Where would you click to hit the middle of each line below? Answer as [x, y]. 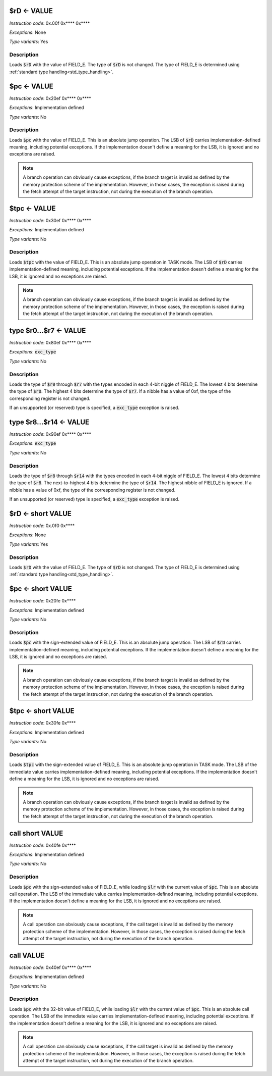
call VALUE [27, 955]
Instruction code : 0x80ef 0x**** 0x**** [50, 343]
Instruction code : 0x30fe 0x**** [43, 723]
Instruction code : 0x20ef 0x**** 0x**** [50, 98]
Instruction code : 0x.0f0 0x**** [42, 526]
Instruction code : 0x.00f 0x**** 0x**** [50, 23]
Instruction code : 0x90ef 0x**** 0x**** [50, 434]
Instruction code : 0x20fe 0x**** [43, 601]
